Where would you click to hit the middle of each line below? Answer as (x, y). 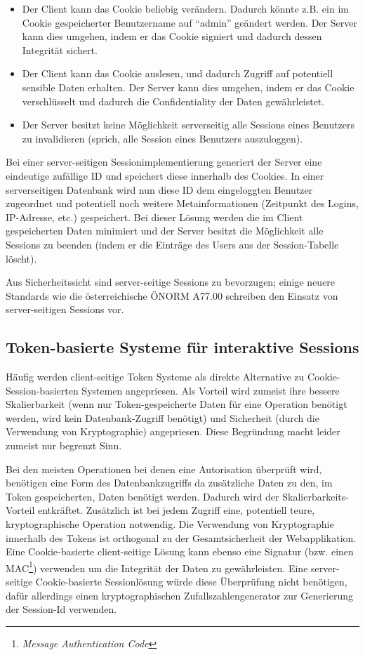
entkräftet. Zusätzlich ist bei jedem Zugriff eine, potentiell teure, (176, 510)
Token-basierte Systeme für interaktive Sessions (182, 347)
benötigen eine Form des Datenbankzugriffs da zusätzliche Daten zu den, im (169, 483)
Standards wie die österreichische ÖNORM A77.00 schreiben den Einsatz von (172, 295)
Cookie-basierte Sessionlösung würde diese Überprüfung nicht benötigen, (191, 582)
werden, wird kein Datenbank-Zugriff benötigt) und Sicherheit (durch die (162, 417)
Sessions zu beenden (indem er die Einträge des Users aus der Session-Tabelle (172, 244)
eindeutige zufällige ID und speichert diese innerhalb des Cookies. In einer (165, 175)
